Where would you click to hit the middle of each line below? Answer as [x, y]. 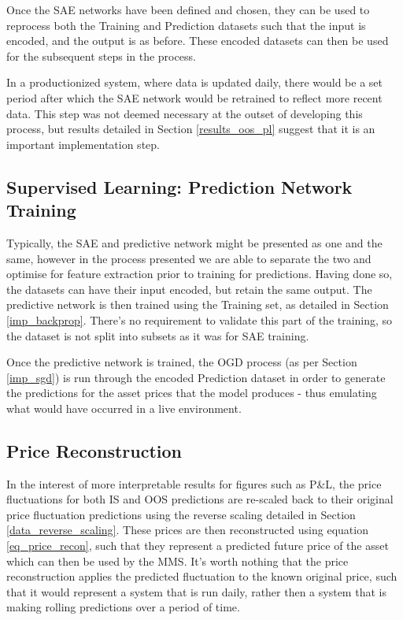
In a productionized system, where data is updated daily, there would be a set [194, 82]
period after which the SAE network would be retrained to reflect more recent [194, 97]
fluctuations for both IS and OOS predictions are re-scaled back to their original [200, 499]
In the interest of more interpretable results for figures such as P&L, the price [194, 483]
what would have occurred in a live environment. [124, 408]
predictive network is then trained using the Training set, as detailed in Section [198, 304]
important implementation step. [83, 144]
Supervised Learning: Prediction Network [179, 186]
